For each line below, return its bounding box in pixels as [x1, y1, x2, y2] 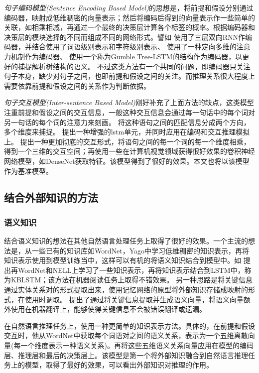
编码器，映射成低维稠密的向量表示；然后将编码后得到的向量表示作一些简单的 [4, 12, 255, 22]
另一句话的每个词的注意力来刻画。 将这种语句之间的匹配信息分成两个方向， [4, 117, 251, 127]
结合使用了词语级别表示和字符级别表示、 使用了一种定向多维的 [31, 41, 237, 52]
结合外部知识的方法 [4, 190, 98, 205]
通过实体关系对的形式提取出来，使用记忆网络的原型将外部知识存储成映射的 [4, 284, 248, 295]
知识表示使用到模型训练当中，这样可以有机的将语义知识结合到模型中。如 [4, 255, 241, 265]
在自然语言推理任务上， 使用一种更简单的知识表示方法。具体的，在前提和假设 [4, 320, 255, 331]
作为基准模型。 [4, 165, 53, 176]
